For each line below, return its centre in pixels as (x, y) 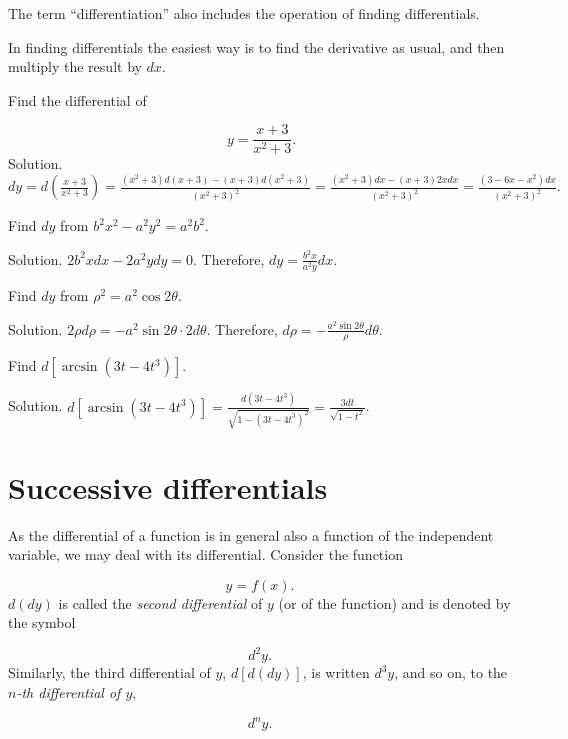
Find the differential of (77, 99)
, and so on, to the (451, 672)
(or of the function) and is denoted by (394, 602)
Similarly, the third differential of (109, 672)
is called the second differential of (160, 602)
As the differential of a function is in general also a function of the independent (251, 534)
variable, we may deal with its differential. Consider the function (205, 554)
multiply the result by (75, 66)
